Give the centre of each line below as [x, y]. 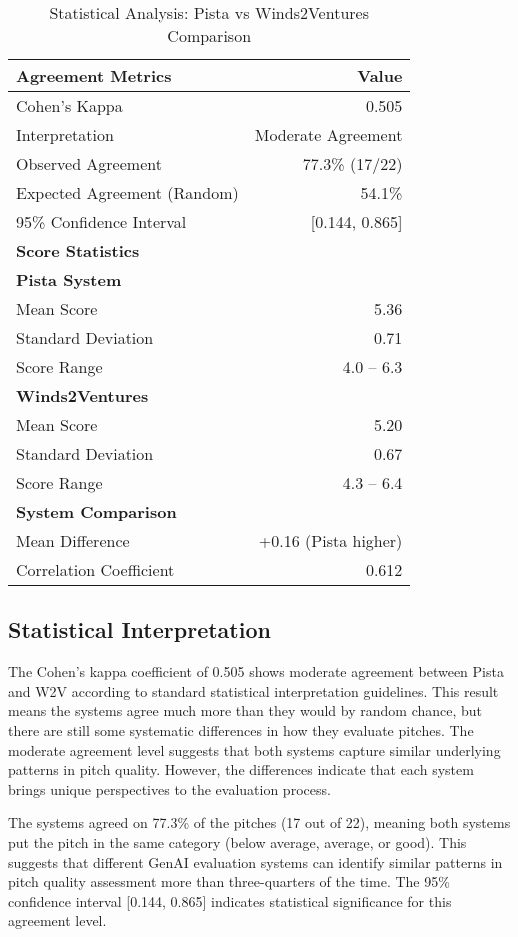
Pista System [69, 279]
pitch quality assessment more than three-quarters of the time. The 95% [229, 881]
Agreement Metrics [94, 75]
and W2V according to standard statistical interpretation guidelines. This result [253, 690]
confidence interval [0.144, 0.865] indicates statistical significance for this [230, 900]
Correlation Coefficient [95, 569]
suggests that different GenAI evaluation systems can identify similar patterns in [255, 861]
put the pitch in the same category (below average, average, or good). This [237, 841]
